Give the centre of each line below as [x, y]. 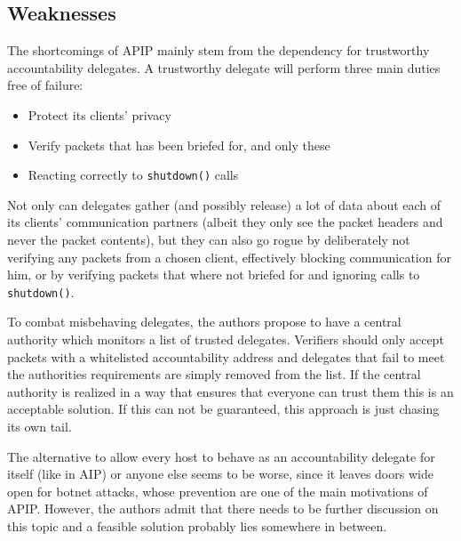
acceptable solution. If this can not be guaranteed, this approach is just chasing [223, 409]
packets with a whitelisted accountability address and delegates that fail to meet [226, 356]
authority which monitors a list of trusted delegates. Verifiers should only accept [226, 339]
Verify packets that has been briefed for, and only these [179, 145]
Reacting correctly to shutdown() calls [133, 175]
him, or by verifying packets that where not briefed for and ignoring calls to [214, 275]
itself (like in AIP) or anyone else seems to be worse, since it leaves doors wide [220, 474]
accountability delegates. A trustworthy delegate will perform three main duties [224, 67]
